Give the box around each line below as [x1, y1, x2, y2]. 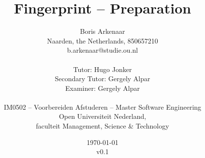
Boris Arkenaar [80, 26, 125, 36]
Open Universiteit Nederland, [59, 111, 146, 121]
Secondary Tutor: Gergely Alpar [55, 73, 150, 84]
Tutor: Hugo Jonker [73, 64, 132, 74]
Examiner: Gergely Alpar [65, 83, 140, 93]
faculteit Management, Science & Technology [36, 121, 169, 131]
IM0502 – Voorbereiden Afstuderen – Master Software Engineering [3, 101, 202, 112]
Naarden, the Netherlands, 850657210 [47, 35, 158, 45]
